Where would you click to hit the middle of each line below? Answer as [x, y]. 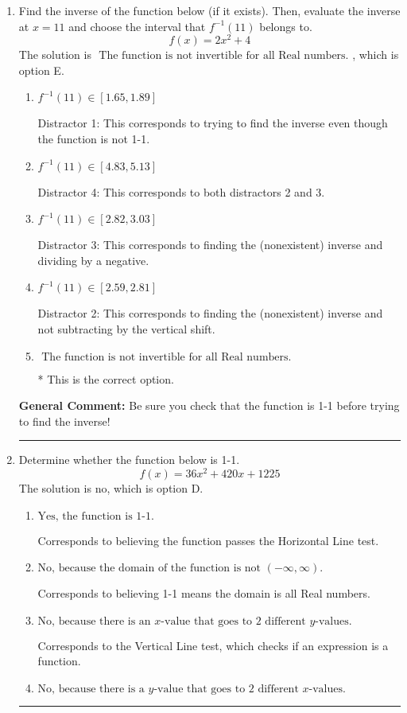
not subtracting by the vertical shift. [126, 329]
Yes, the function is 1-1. [96, 516]
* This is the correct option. [106, 378]
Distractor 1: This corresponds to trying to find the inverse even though [213, 123]
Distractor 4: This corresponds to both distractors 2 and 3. [181, 191]
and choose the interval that [137, 26]
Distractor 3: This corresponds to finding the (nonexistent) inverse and [210, 245]
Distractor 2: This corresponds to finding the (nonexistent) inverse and [210, 313]
